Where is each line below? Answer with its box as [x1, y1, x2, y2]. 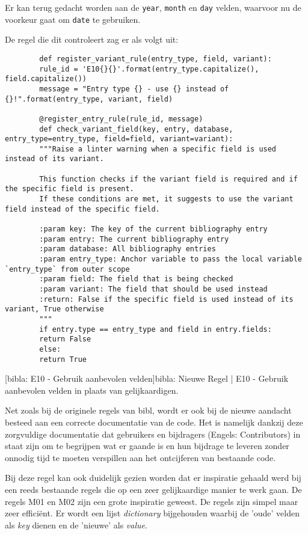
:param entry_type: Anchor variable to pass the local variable [39, 255, 302, 264]
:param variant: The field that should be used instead [39, 285, 268, 293]
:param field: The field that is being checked [39, 275, 233, 284]
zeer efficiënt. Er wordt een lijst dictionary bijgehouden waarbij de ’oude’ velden [5, 507, 300, 519]
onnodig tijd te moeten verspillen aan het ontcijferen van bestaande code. [5, 451, 276, 463]
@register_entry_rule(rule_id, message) [39, 114, 203, 123]
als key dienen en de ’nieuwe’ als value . [5, 518, 147, 531]
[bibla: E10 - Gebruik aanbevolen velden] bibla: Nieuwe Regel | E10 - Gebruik [5, 372, 289, 385]
